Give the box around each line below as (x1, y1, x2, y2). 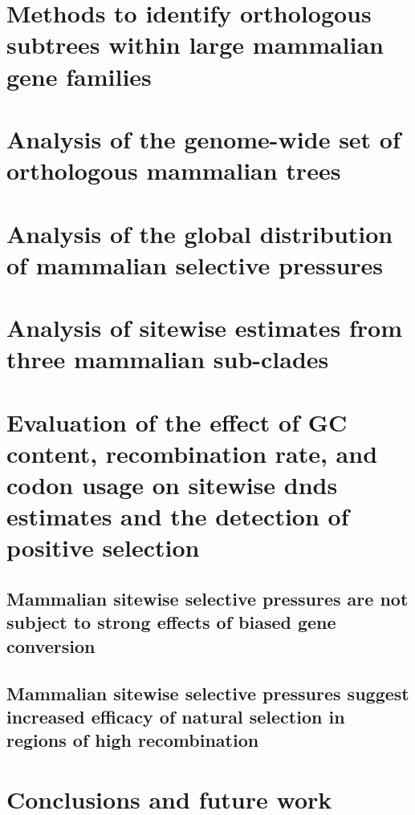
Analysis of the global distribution (6, 217, 393, 249)
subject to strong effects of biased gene (6, 610, 336, 635)
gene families (6, 59, 152, 92)
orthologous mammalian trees (6, 154, 341, 187)
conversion (6, 633, 96, 658)
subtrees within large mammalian (6, 28, 384, 61)
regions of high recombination (6, 728, 259, 752)
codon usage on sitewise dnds (6, 468, 338, 501)
